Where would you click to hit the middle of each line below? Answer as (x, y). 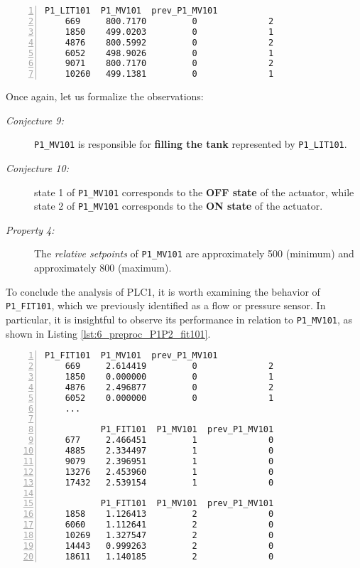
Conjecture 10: (37, 167)
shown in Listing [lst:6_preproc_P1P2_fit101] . (108, 333)
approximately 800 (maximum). (103, 268)
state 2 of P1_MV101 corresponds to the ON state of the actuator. (179, 206)
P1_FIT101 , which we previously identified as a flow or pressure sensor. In (166, 305)
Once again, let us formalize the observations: (105, 96)
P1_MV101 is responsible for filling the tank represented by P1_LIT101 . (191, 144)
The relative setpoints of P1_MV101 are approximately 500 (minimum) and (194, 253)
